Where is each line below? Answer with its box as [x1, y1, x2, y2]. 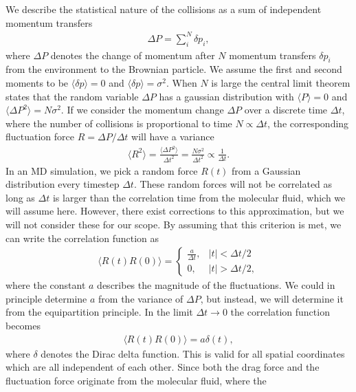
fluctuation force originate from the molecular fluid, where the [5, 373, 267, 387]
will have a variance [131, 129, 214, 144]
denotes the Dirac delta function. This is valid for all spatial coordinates [41, 346, 345, 360]
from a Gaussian [232, 163, 301, 177]
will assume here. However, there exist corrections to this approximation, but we [5, 204, 344, 218]
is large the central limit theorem [211, 75, 351, 89]
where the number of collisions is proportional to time [5, 116, 232, 130]
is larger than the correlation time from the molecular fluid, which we [52, 190, 346, 204]
